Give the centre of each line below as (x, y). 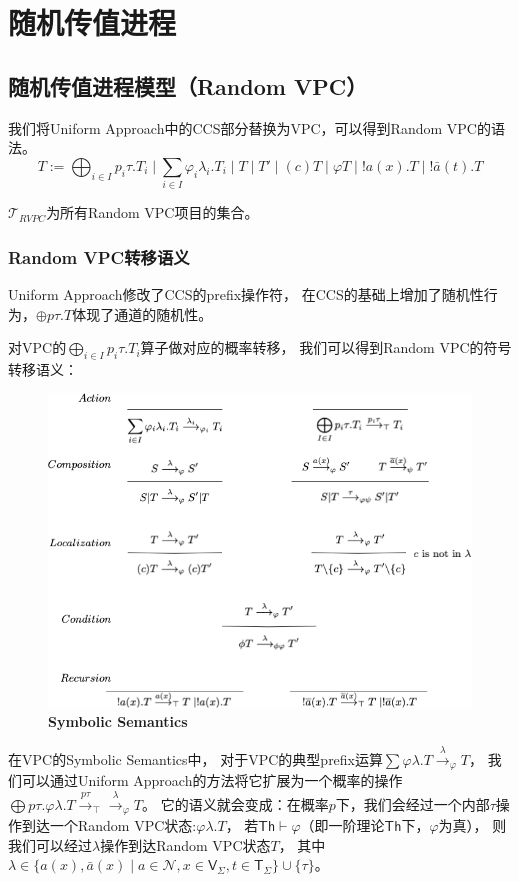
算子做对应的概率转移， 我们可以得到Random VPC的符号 (326, 347)
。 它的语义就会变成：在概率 (235, 803)
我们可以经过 (50, 844)
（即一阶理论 (342, 825)
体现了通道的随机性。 (142, 313)
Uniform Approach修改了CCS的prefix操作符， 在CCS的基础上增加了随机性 (246, 293)
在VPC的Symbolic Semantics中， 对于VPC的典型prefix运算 (196, 758)
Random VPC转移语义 (99, 256)
